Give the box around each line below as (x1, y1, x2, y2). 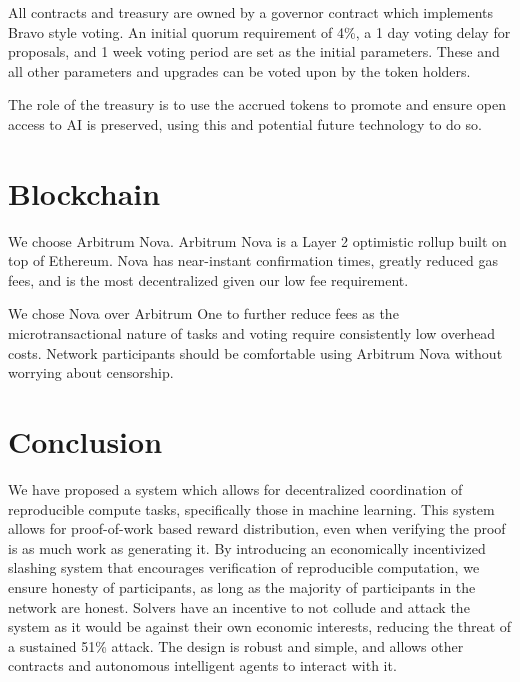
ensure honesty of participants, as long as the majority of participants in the (8, 576, 476, 597)
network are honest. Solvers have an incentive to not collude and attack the (8, 596, 470, 617)
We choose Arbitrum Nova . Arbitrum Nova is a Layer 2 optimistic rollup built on (8, 230, 507, 251)
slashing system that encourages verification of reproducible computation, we (8, 557, 480, 578)
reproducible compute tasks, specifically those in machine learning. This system (8, 498, 495, 519)
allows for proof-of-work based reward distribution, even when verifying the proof (8, 518, 506, 539)
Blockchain (8, 172, 161, 213)
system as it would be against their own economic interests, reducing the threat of (8, 616, 512, 637)
